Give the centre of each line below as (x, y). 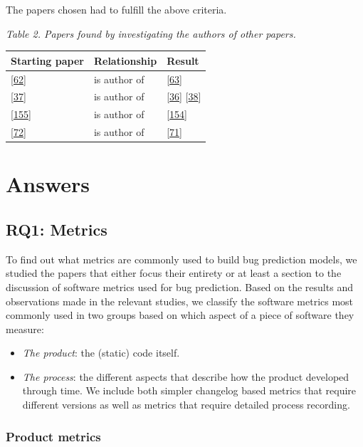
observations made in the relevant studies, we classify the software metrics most (180, 301)
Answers (48, 184)
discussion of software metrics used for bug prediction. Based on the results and (179, 286)
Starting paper (47, 60)
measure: (25, 328)
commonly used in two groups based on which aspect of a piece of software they (180, 315)
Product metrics (53, 436)
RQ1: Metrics (57, 229)
